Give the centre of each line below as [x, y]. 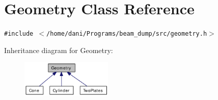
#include [19, 34]
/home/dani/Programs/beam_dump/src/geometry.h [127, 34]
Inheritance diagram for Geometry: [59, 50]
